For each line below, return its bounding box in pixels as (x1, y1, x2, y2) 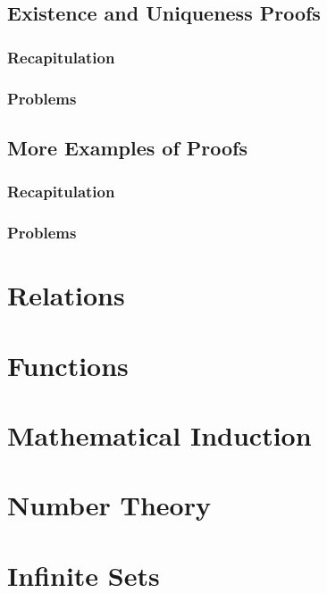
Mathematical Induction (7, 416, 312, 453)
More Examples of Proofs (7, 133, 247, 161)
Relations (7, 277, 125, 313)
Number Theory (7, 487, 211, 523)
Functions (7, 347, 129, 383)
